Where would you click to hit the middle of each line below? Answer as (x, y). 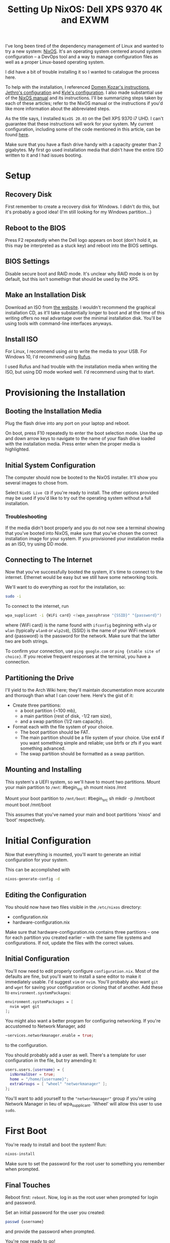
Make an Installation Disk (46, 295)
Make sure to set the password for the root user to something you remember (85, 1164)
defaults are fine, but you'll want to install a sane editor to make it (73, 976)
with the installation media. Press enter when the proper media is (73, 444)
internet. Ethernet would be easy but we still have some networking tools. (82, 577)
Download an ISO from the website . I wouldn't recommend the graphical (80, 307)
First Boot (26, 1131)
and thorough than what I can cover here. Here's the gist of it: (70, 695)
